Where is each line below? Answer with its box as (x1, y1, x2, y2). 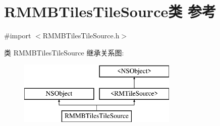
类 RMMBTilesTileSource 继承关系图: (4, 47, 124, 57)
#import (4, 30, 31, 41)
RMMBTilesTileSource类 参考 (4, 1, 216, 22)
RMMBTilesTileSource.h (42, 30, 120, 41)
